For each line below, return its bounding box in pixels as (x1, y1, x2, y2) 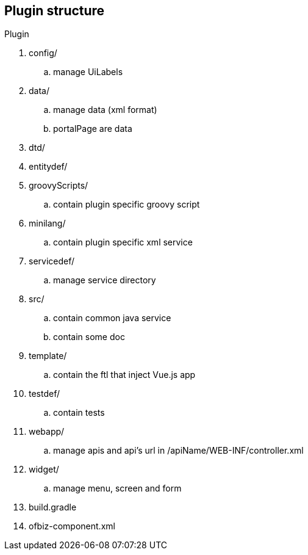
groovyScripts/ (29, 180, 88, 191)
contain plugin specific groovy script (53, 199, 200, 210)
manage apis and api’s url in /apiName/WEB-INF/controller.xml (53, 445, 304, 456)
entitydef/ (29, 161, 68, 172)
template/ (29, 350, 67, 361)
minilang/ (29, 218, 66, 229)
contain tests (53, 407, 105, 418)
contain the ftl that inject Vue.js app (53, 369, 196, 380)
